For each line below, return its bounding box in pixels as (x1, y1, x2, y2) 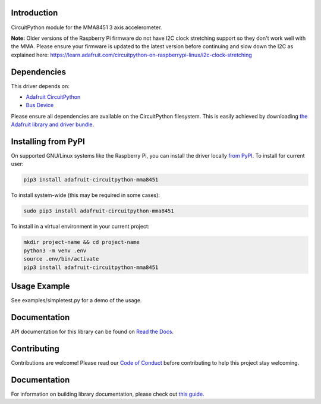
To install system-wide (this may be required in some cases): (11, 192, 160, 199)
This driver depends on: (11, 82, 70, 89)
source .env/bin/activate (23, 256, 99, 262)
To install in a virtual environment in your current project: (11, 223, 150, 230)
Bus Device (26, 102, 54, 109)
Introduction (11, 8, 58, 18)
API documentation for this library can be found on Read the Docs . (11, 328, 174, 335)
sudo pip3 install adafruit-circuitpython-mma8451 (23, 208, 175, 214)
